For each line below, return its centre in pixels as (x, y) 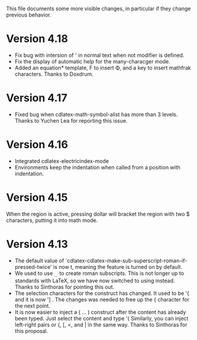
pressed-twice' (33, 267)
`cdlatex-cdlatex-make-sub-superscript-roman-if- (126, 261)
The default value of (39, 261)
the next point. (32, 306)
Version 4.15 (37, 197)
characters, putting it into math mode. (52, 220)
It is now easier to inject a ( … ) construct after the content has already (100, 312)
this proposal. (31, 331)
